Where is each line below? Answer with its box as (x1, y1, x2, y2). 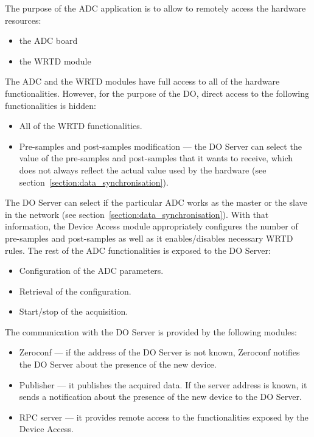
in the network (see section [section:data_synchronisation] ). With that (5, 208, 269, 220)
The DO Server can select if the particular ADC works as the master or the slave (5, 196, 307, 209)
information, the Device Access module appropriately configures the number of (5, 220, 298, 232)
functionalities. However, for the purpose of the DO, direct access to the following (5, 86, 309, 99)
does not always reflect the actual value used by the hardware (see (19, 163, 267, 176)
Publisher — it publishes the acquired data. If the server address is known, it (19, 378, 307, 391)
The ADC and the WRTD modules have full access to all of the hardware (5, 75, 280, 88)
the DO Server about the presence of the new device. (19, 358, 217, 371)
